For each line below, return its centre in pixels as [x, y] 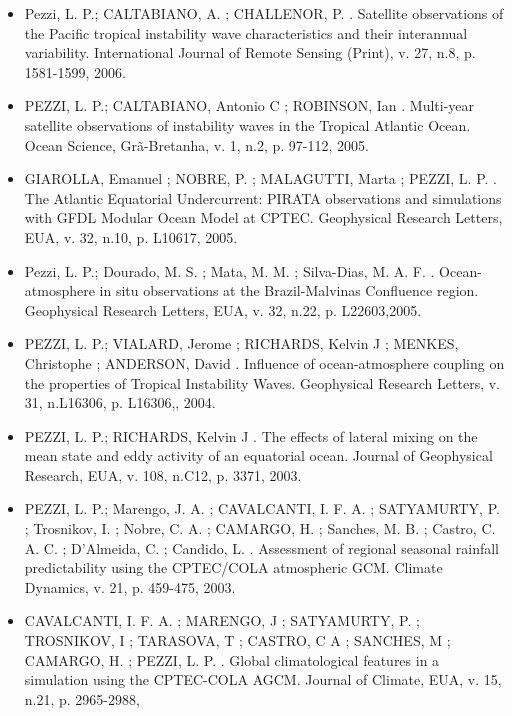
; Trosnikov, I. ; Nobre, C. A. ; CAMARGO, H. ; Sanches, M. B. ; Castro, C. [260, 528]
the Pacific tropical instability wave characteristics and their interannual [246, 32]
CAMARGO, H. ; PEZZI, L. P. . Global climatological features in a [232, 659]
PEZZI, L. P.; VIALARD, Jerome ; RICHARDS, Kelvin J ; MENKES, [241, 343]
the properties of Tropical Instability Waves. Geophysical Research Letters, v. [262, 382]
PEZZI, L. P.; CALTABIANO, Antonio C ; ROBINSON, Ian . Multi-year [249, 105]
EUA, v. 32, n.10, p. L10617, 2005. [131, 236]
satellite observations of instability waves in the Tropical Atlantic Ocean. [247, 124]
